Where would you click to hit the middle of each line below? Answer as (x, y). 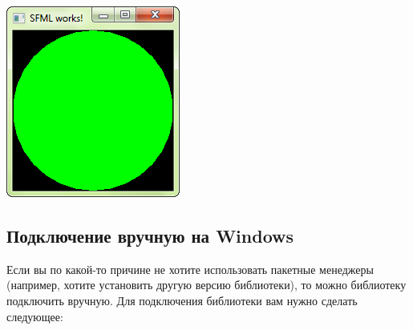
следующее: (35, 316)
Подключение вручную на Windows (150, 235)
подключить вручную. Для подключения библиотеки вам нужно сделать (182, 300)
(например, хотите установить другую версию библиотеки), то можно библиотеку (206, 285)
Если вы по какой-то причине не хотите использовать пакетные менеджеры (190, 269)
